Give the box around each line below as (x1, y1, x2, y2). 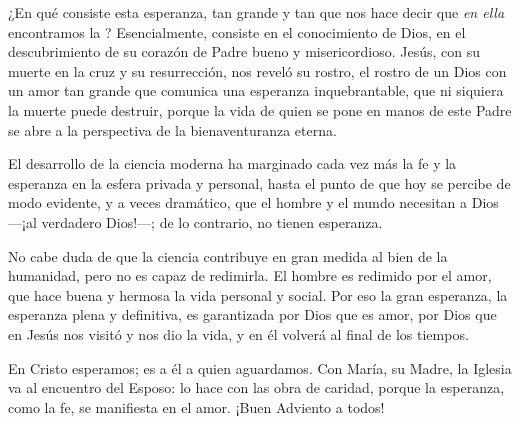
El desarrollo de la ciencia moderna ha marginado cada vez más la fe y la (8, 153, 457, 174)
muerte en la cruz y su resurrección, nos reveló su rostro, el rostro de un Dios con (8, 60, 507, 81)
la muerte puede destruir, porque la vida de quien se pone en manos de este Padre (8, 99, 512, 120)
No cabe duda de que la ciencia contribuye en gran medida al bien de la (8, 245, 448, 266)
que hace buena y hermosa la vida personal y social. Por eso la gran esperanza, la (8, 284, 508, 305)
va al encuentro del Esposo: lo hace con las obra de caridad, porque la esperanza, (8, 377, 505, 398)
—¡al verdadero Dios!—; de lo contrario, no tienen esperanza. (8, 211, 383, 232)
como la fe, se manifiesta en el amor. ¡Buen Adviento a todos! (8, 396, 385, 417)
